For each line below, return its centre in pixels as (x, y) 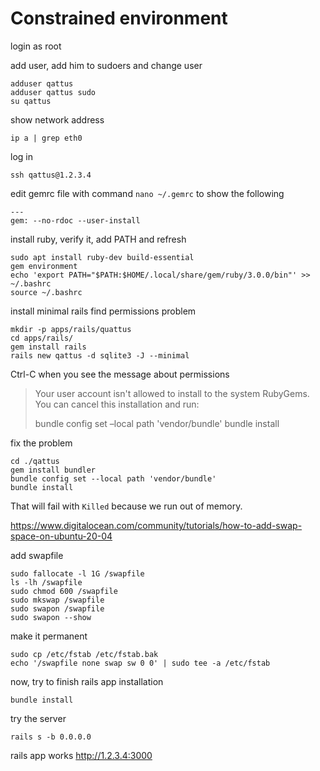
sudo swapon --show (51, 617)
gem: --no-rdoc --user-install (75, 220)
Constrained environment (119, 18)
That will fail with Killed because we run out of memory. (126, 506)
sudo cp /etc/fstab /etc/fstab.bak (84, 654)
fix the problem (41, 443)
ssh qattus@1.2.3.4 (51, 175)
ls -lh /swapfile (46, 582)
